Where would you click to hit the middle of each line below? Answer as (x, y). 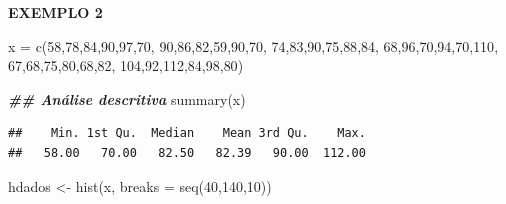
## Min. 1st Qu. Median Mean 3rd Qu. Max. (187, 133)
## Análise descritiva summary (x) (127, 98)
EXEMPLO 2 (55, 12)
